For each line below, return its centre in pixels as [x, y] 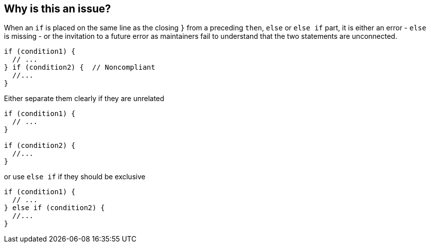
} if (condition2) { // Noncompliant [80, 67]
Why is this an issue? [58, 9]
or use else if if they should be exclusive [75, 177]
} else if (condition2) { [55, 208]
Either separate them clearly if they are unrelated [84, 99]
